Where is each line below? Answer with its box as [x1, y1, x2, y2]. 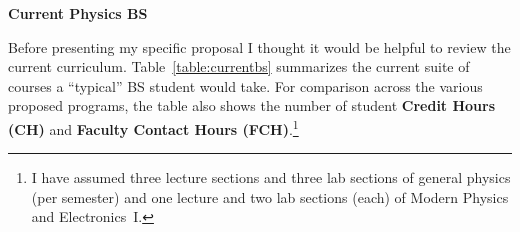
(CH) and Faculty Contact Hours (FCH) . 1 [8, 115, 299, 139]
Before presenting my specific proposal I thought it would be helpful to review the [8, 36, 511, 57]
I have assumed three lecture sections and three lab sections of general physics [31, 167, 511, 188]
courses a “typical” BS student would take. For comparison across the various [8, 75, 483, 96]
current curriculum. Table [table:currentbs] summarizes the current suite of [8, 56, 470, 77]
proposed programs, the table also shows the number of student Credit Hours [8, 95, 496, 116]
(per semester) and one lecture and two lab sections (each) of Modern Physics [31, 186, 509, 207]
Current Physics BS [8, 3, 148, 23]
